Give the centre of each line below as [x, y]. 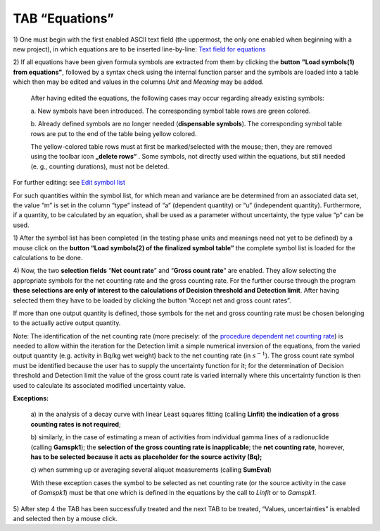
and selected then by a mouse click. [65, 518]
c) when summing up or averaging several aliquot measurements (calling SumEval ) [151, 470]
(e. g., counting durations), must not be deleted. [100, 166]
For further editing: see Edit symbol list [69, 183]
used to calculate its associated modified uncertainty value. [99, 385]
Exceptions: [31, 398]
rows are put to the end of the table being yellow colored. [114, 133]
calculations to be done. [48, 257]
